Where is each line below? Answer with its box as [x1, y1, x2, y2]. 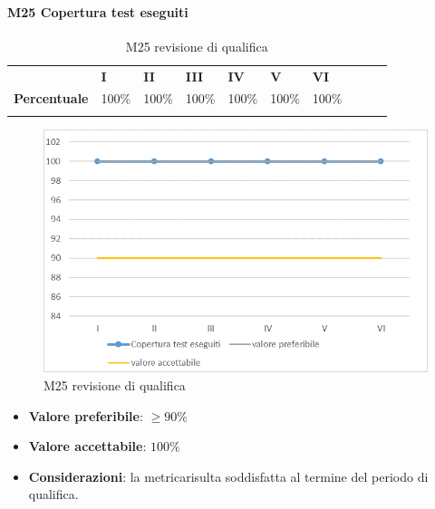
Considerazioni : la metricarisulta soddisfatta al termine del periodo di [28, 466, 429, 485]
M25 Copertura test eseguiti [7, 2, 188, 21]
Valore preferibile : [28, 406, 143, 425]
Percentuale [14, 89, 89, 108]
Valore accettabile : [28, 437, 147, 456]
